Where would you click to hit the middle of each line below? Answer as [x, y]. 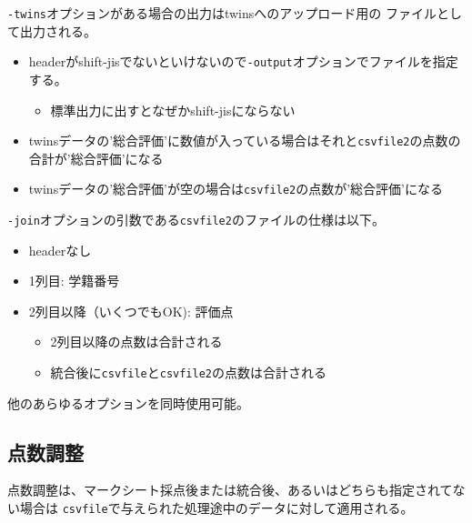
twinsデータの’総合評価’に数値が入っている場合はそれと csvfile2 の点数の [245, 141]
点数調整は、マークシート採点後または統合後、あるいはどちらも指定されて [230, 490]
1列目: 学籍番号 [74, 281]
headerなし [60, 250]
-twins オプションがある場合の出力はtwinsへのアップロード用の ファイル [222, 13]
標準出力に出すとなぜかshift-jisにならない [173, 110]
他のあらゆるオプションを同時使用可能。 [128, 402]
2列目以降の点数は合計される [136, 342]
